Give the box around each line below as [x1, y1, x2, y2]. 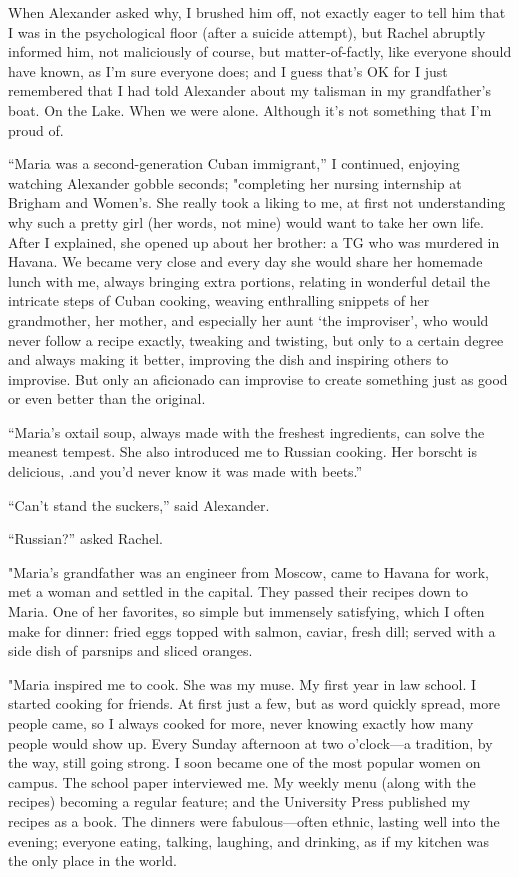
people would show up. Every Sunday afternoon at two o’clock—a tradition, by [8, 732, 493, 753]
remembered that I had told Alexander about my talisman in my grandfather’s [8, 80, 491, 101]
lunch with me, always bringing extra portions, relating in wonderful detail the [8, 270, 490, 291]
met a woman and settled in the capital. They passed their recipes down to [8, 581, 469, 602]
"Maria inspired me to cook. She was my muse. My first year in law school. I [8, 673, 477, 694]
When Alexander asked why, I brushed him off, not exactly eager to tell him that [8, 2, 506, 22]
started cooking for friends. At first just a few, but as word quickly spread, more [8, 693, 500, 714]
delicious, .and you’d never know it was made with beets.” [8, 461, 363, 482]
